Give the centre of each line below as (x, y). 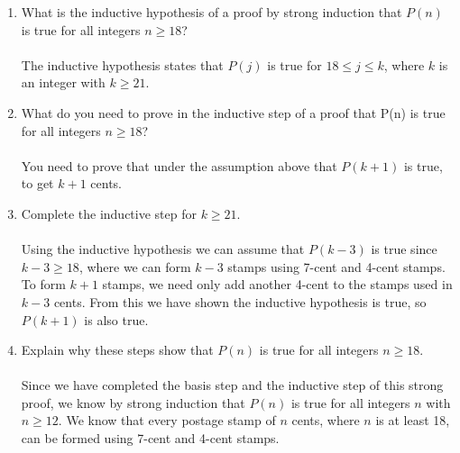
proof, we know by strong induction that (133, 402)
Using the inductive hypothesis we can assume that (163, 249)
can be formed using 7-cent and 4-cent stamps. (150, 438)
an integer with (63, 82)
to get (37, 183)
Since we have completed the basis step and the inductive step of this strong (232, 385)
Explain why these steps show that (117, 350)
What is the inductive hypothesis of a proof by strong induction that (212, 12)
